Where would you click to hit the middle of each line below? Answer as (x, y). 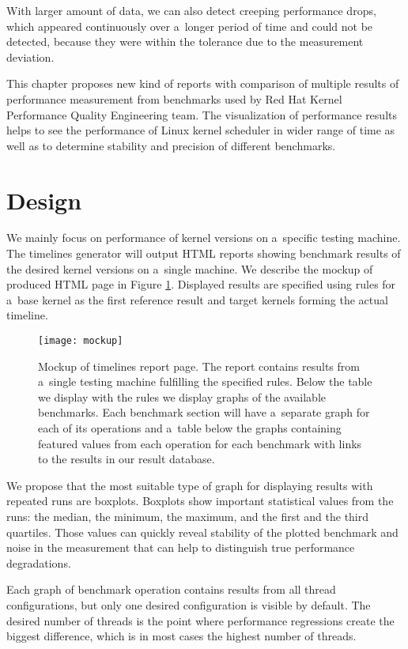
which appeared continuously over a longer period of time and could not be (190, 26)
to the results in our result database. (127, 459)
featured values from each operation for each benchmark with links (200, 443)
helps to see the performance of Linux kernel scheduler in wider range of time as (201, 130)
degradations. (39, 562)
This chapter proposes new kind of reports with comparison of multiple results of (203, 83)
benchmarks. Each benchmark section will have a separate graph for (204, 412)
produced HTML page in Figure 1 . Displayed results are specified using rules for (201, 284)
